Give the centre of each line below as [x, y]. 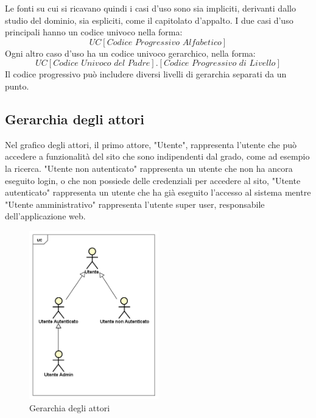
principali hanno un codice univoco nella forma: [94, 32]
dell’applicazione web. [45, 216]
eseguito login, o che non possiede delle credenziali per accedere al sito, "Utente [153, 180]
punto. [17, 86]
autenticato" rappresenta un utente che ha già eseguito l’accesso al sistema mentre [158, 192]
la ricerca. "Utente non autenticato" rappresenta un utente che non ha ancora [149, 168]
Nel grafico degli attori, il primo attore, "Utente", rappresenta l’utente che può [151, 144]
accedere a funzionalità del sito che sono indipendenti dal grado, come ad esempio [157, 156]
